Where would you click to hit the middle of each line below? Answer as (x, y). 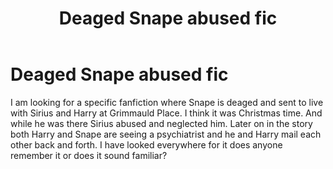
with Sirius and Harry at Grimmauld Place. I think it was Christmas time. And (166, 113)
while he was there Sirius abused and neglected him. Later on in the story (161, 123)
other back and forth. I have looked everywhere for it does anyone (146, 144)
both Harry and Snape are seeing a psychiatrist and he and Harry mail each (166, 134)
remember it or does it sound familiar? (89, 155)
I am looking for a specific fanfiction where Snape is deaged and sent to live (167, 102)
